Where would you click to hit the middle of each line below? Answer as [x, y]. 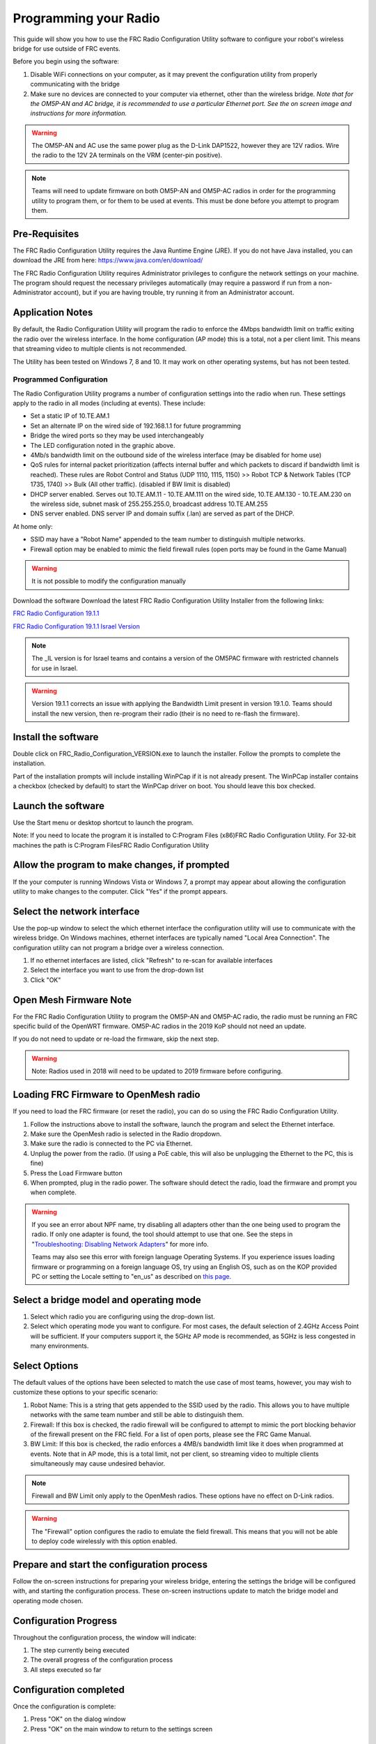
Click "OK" [46, 979]
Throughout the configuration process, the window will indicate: [104, 1637]
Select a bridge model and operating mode [107, 1300]
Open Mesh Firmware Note [72, 1000]
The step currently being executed [80, 1651]
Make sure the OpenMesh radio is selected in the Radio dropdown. [126, 1134]
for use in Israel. [55, 668]
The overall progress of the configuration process [102, 1660]
